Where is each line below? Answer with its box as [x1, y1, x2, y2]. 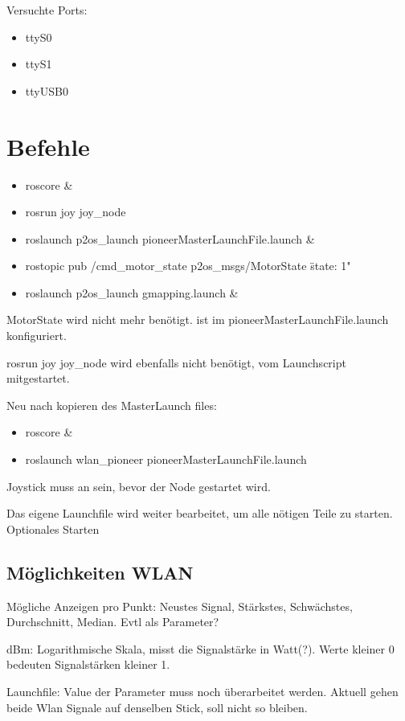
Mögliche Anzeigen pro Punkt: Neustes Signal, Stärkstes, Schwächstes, [6, 597, 353, 614]
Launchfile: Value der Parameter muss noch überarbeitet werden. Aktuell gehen [6, 682, 399, 699]
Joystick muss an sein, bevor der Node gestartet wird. [6, 477, 271, 494]
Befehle [6, 129, 90, 162]
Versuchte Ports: [6, 2, 88, 18]
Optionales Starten [6, 520, 100, 537]
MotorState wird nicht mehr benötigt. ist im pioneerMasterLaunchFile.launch [6, 311, 389, 328]
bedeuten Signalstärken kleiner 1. [6, 656, 170, 673]
